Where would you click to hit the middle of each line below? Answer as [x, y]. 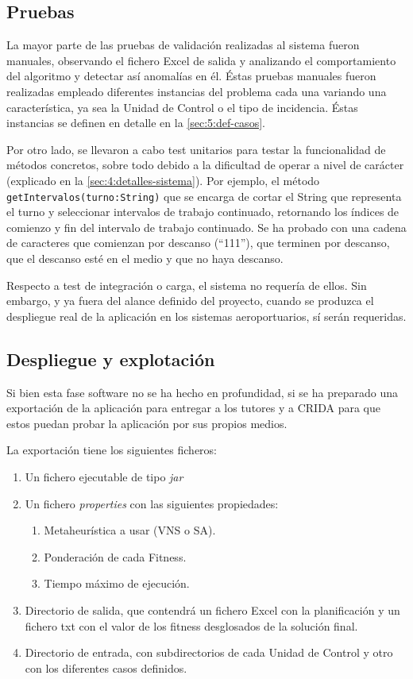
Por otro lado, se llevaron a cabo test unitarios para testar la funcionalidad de [196, 149]
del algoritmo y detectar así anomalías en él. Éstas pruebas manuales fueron [191, 76]
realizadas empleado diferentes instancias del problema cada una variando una [197, 91]
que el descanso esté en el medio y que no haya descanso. [145, 258]
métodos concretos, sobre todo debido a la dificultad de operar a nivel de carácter [205, 165]
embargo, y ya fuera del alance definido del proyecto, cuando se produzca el [190, 301]
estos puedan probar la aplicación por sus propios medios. [147, 423]
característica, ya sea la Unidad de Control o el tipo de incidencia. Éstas [182, 107]
